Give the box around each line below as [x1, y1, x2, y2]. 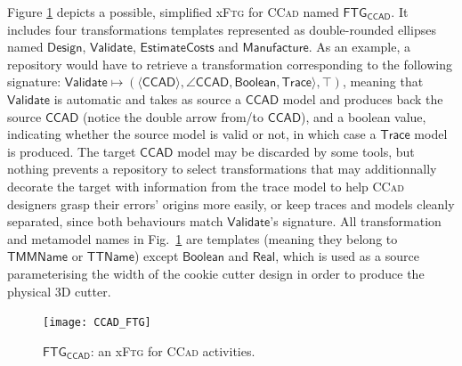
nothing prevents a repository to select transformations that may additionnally [7, 159, 437, 178]
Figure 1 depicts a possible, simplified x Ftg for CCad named [7, 3, 339, 20]
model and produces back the [282, 89, 443, 108]
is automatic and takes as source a [53, 89, 242, 108]
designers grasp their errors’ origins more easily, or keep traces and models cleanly [7, 194, 455, 213]
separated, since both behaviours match [7, 212, 223, 231]
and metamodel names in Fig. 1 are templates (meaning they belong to [7, 229, 398, 248]
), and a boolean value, [301, 107, 426, 126]
